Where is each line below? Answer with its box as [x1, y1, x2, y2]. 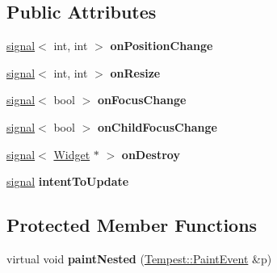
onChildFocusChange [97, 118, 217, 135]
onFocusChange [97, 91, 187, 108]
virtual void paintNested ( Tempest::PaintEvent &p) [6, 250, 272, 267]
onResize [110, 64, 161, 81]
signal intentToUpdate [6, 173, 129, 190]
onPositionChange [110, 37, 213, 54]
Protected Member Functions [6, 212, 258, 237]
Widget [53, 145, 90, 162]
